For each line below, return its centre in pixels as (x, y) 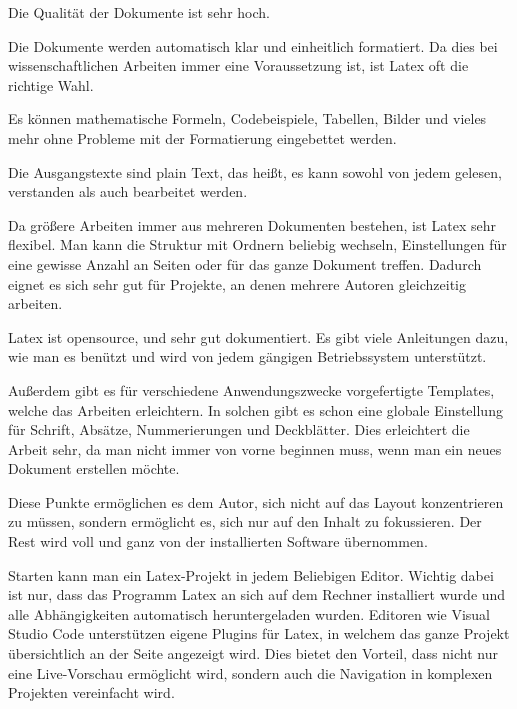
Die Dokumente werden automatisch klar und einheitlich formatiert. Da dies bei (253, 45)
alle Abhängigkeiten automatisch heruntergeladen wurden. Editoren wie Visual (249, 613)
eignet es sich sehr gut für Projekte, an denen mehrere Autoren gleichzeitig (237, 283)
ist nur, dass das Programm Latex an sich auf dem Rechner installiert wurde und (257, 594)
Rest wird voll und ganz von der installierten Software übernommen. (218, 541)
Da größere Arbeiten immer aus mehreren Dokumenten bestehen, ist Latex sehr (252, 224)
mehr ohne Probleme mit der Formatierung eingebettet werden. (202, 137)
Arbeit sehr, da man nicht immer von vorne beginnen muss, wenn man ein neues (255, 448)
